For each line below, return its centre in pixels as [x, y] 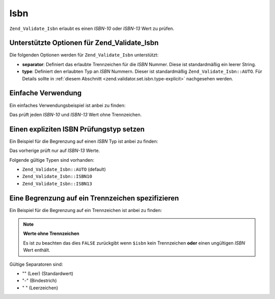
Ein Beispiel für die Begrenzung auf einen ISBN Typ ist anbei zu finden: [84, 141]
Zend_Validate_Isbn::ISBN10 [57, 176]
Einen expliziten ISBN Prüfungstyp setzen [77, 129]
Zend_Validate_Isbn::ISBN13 [57, 184]
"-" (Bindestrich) [39, 281]
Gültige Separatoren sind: [36, 264]
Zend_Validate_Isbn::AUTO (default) [64, 169]
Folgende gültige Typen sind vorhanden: [52, 160]
